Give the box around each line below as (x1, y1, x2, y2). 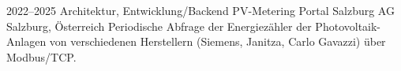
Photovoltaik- (315, 17, 381, 34)
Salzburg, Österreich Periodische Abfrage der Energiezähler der (6, 17, 312, 34)
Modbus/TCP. (6, 48, 77, 65)
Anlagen (6, 33, 47, 50)
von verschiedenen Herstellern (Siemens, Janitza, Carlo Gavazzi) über (49, 33, 386, 50)
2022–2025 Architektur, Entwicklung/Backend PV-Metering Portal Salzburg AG (6, 2, 395, 18)
